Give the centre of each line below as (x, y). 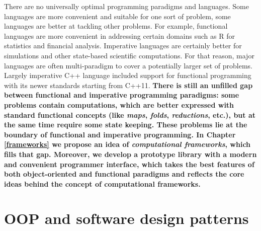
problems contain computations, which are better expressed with (119, 104)
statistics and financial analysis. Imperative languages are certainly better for (123, 46)
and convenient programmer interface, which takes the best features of (129, 164)
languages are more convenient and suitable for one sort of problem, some (117, 16)
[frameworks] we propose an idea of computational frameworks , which (127, 144)
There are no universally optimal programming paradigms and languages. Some (126, 6)
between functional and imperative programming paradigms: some (122, 95)
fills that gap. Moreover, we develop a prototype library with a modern (130, 154)
